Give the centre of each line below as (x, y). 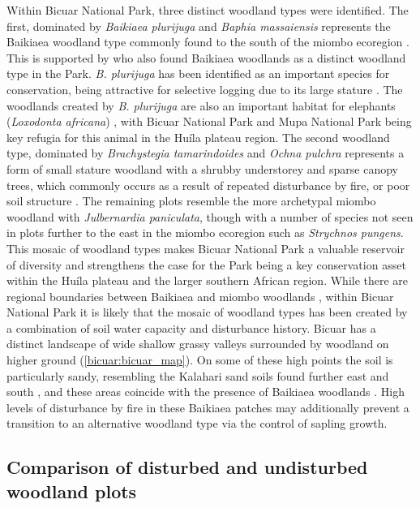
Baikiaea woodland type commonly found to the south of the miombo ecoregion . (208, 42)
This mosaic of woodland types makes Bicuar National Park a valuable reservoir (206, 248)
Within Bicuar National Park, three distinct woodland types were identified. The (208, 10)
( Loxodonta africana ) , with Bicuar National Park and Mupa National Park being (209, 121)
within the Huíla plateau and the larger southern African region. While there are (208, 280)
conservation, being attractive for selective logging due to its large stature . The (205, 89)
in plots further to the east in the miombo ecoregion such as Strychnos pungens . (205, 232)
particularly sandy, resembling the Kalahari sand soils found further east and (198, 375)
